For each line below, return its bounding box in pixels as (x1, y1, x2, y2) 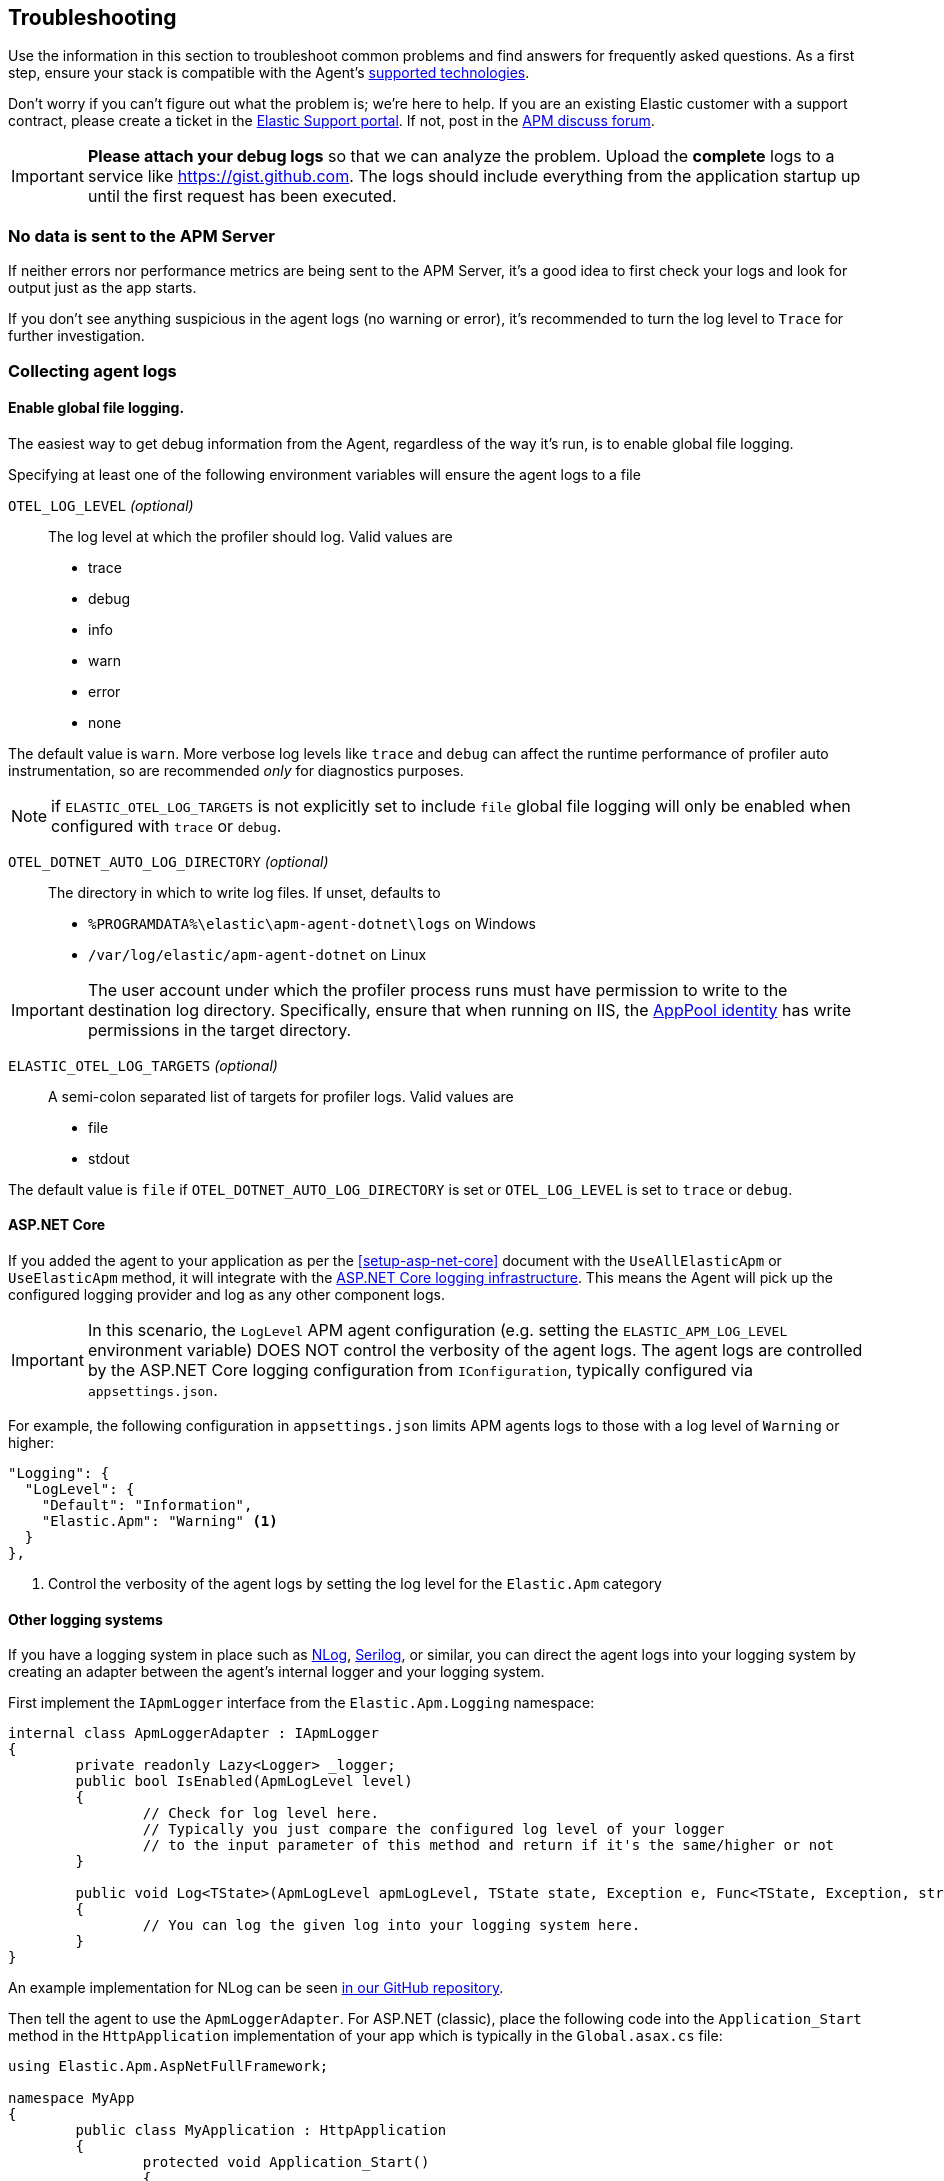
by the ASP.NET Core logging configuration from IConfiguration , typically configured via (87, 1359, 753, 1380)
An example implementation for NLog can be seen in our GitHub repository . (8, 1979, 504, 1997)
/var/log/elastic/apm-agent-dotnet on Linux (88, 945, 427, 963)
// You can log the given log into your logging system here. (142, 1917, 641, 1934)
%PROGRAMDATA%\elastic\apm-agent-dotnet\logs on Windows (88, 914, 536, 932)
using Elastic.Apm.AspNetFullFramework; (8, 2058, 329, 2075)
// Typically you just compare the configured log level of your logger (142, 1821, 725, 1838)
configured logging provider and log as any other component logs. (8, 1285, 446, 1303)
